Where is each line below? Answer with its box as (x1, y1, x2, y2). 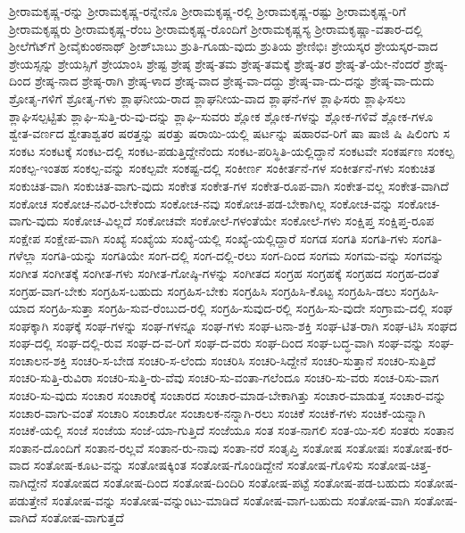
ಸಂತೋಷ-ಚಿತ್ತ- (367, 455, 432, 474)
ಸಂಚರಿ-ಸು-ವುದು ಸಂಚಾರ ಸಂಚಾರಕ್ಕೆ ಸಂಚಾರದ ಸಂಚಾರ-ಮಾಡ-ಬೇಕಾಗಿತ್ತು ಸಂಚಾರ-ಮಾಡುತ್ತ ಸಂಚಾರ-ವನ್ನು (9, 386, 446, 405)
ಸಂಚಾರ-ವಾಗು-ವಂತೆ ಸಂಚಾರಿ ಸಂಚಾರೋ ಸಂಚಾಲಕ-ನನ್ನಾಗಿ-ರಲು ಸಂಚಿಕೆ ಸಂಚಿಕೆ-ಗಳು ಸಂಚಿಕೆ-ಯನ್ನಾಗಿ (9, 403, 426, 422)
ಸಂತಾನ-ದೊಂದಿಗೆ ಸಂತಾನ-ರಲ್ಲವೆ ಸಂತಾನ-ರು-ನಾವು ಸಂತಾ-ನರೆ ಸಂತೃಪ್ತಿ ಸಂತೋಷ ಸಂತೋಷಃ (9, 438, 389, 456)
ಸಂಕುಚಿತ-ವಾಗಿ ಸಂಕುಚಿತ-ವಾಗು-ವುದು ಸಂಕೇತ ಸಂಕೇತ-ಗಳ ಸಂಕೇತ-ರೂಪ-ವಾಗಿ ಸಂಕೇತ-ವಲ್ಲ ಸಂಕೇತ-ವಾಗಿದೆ (9, 176, 449, 194)
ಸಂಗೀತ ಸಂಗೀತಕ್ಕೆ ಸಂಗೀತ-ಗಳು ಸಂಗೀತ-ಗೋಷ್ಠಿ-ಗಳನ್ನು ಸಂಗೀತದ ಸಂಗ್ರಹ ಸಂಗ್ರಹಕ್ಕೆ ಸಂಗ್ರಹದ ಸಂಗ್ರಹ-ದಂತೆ (9, 263, 439, 282)
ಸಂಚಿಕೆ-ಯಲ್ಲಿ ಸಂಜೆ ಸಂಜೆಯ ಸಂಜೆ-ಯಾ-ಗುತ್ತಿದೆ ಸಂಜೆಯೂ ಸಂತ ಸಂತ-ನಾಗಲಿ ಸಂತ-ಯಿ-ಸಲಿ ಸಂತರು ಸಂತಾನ (9, 421, 454, 439)
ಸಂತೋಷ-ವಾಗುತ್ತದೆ (40, 508, 124, 527)
